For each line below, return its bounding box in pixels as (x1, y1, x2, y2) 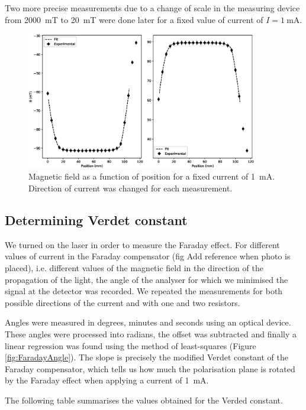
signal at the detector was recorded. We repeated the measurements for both (5, 285, 283, 297)
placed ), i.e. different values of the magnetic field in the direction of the (5, 262, 263, 274)
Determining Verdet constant (5, 211, 188, 229)
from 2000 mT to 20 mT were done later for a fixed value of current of (5, 13, 263, 25)
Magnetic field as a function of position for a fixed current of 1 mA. (28, 170, 275, 183)
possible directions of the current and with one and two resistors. (5, 296, 240, 308)
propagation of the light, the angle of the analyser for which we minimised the (5, 273, 288, 285)
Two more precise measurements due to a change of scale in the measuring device (5, 2, 300, 14)
